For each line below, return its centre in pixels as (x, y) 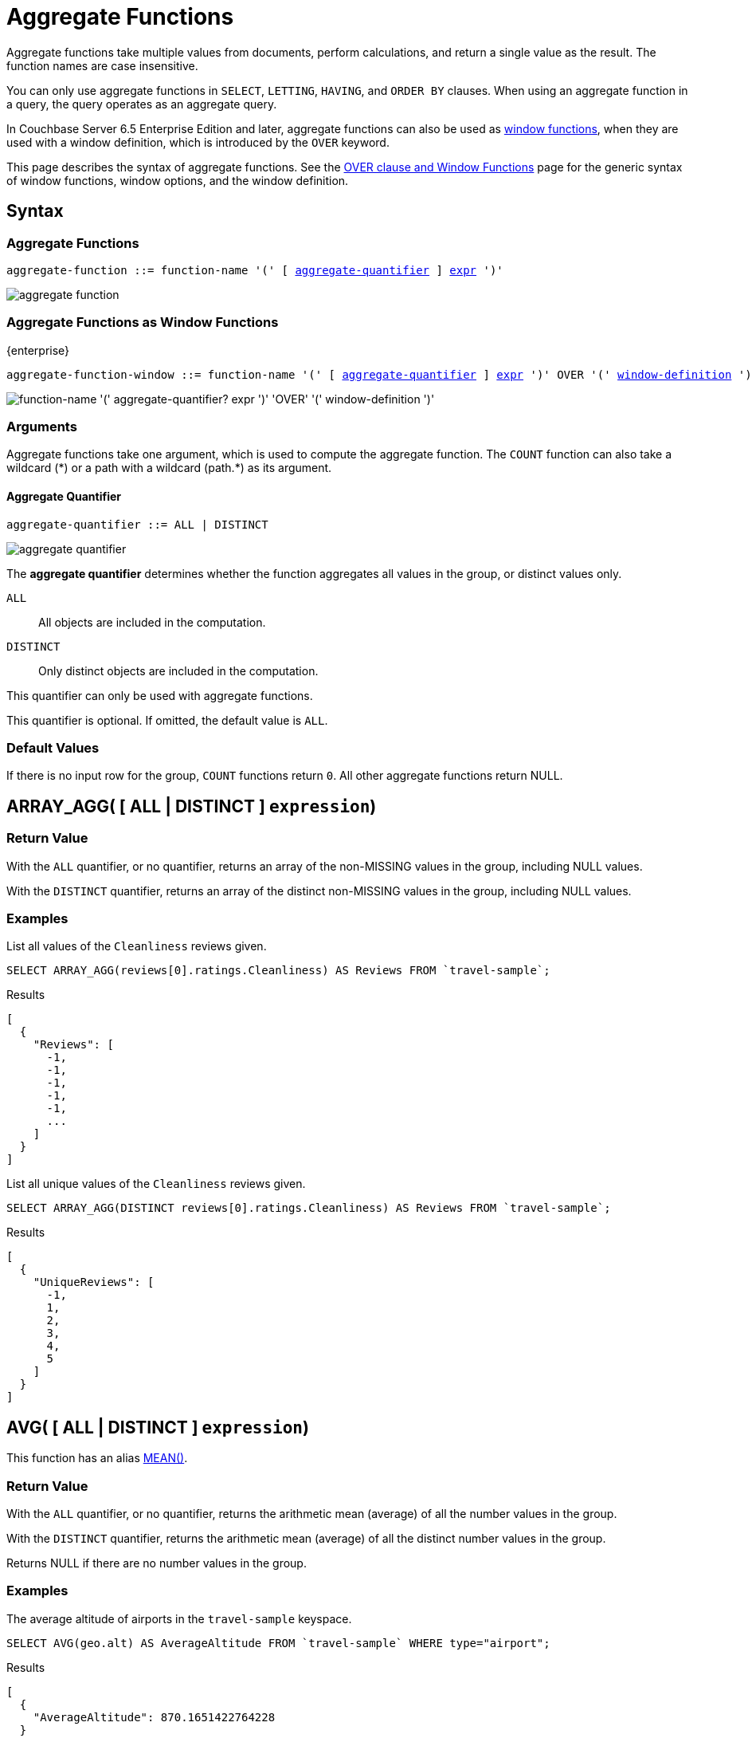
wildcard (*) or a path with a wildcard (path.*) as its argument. (169, 468)
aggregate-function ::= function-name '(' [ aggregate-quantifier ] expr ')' (255, 270)
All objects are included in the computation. (152, 622)
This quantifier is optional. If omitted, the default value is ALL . (167, 720)
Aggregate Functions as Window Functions (143, 322)
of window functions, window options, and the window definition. (178, 180)
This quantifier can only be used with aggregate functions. (160, 695)
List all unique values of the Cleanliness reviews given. (156, 1184)
